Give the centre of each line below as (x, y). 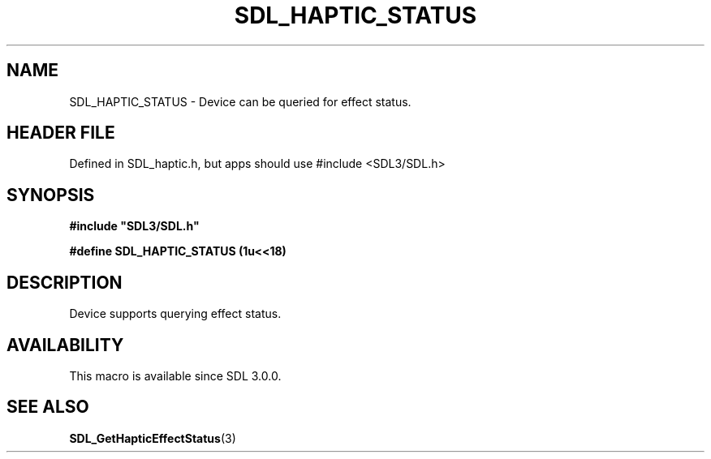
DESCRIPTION (65, 282)
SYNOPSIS (51, 195)
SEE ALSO (48, 407)
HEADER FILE (61, 133)
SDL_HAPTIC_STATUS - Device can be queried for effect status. (240, 101)
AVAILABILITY (65, 345)
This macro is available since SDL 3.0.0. (175, 375)
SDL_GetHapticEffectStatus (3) (153, 438)
